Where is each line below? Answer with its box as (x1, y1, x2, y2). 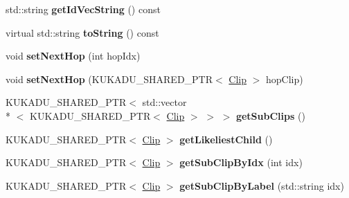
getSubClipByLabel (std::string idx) (179, 178, 344, 192)
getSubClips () (235, 108, 305, 123)
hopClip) (266, 71, 303, 86)
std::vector (142, 95, 187, 109)
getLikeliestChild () (179, 132, 273, 146)
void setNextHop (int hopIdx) (6, 48, 141, 63)
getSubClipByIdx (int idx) (179, 155, 303, 170)
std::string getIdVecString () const (6, 2, 161, 16)
